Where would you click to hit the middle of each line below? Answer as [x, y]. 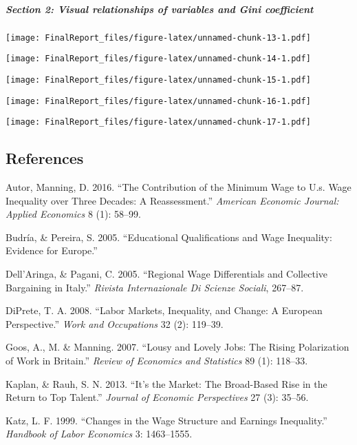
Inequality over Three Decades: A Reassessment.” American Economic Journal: [172, 200]
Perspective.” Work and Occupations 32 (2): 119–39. [115, 323]
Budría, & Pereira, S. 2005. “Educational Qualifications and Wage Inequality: [169, 237]
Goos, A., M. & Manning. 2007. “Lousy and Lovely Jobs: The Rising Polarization [177, 347]
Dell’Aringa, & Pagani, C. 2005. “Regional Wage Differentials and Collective [166, 274]
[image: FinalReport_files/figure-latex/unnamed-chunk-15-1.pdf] [158, 80]
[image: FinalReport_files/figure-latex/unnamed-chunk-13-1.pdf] [158, 38]
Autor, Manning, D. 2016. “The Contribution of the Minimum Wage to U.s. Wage [178, 187]
